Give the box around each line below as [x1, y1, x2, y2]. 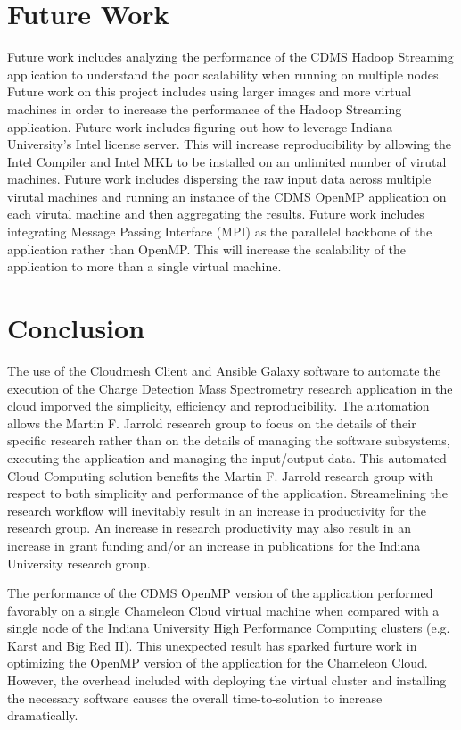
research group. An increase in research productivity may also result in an [7, 518, 411, 537]
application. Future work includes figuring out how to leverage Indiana [7, 117, 393, 136]
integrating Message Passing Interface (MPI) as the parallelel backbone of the [7, 222, 432, 241]
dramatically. [7, 706, 78, 725]
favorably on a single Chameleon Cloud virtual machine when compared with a [7, 601, 440, 619]
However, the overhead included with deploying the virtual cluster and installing [7, 671, 447, 690]
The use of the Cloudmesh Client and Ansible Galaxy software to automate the [7, 361, 441, 379]
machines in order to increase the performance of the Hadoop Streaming [7, 99, 402, 118]
